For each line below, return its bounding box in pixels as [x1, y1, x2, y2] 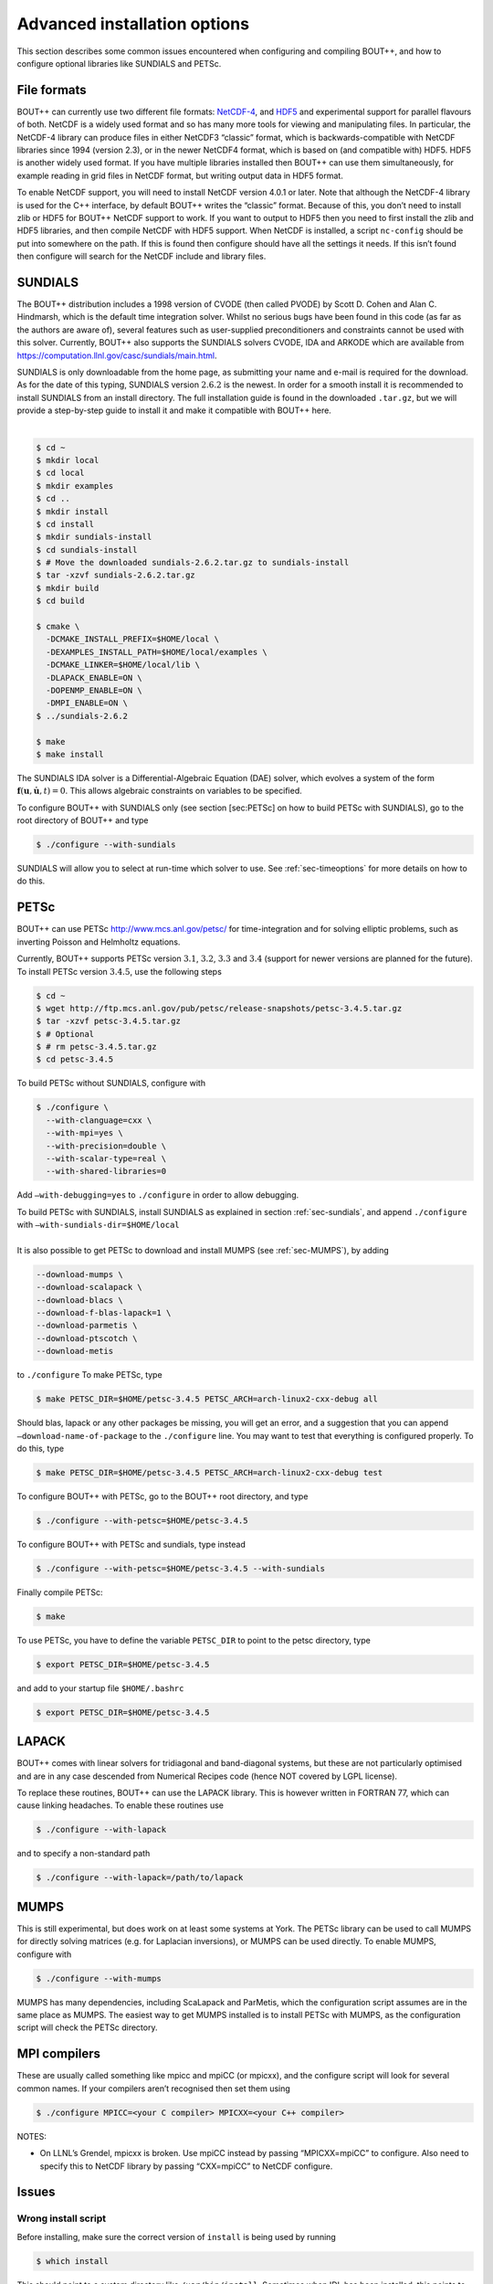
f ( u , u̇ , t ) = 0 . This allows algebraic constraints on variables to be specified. [16, 786, 302, 797]
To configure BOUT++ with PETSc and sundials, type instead [16, 1539, 246, 1549]
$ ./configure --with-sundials [36, 840, 177, 850]
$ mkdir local [36, 455, 100, 465]
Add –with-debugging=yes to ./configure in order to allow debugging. [16, 1190, 299, 1200]
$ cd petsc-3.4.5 [36, 1054, 114, 1064]
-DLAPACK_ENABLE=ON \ [46, 672, 143, 682]
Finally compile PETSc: [16, 1586, 103, 1598]
